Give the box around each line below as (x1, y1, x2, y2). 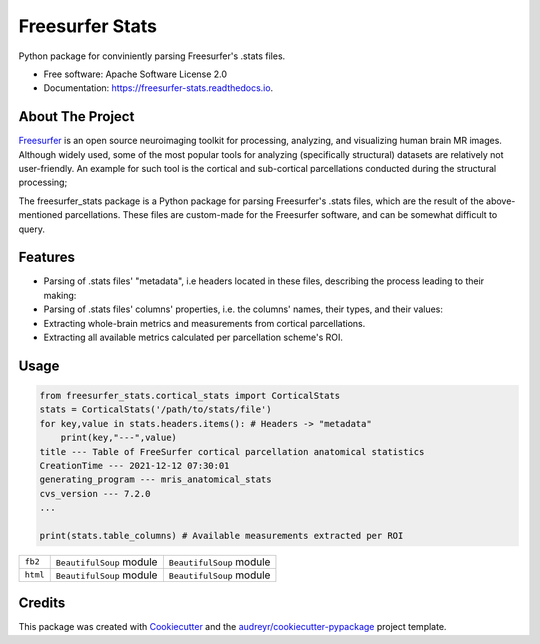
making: (43, 289, 77, 301)
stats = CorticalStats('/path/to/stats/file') (39, 404, 272, 415)
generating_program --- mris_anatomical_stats (39, 474, 272, 485)
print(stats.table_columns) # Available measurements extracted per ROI (39, 530, 404, 541)
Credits (18, 595, 66, 612)
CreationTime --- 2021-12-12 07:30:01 (39, 460, 230, 471)
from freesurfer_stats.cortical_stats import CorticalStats (39, 390, 341, 402)
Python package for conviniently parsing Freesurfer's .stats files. (18, 50, 286, 62)
